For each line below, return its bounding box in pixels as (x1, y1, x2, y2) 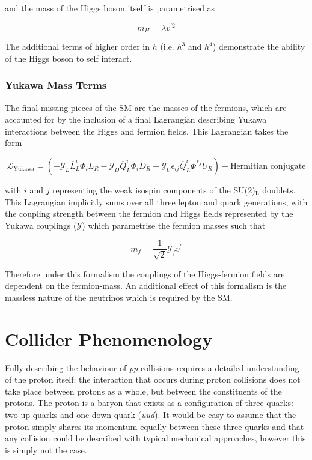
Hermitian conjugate (230, 162, 306, 171)
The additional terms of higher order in (5, 40, 150, 53)
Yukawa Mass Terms (5, 77, 107, 92)
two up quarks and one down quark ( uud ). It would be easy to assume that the (5, 408, 296, 421)
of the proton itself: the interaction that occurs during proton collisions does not (5, 373, 301, 386)
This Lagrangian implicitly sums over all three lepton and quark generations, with (5, 195, 308, 208)
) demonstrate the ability (212, 40, 305, 53)
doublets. (262, 183, 296, 196)
